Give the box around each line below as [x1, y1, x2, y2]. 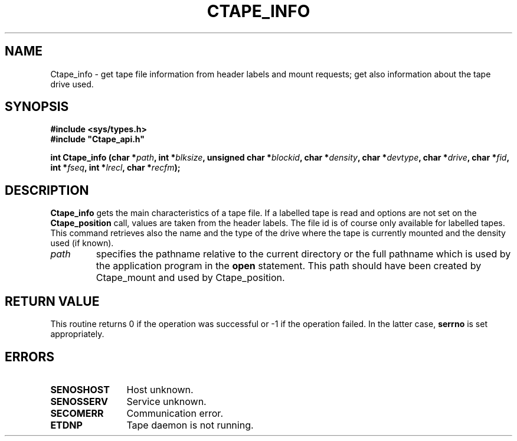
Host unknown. [126, 383, 194, 396]
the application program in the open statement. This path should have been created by [96, 260, 482, 272]
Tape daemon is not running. [126, 419, 254, 431]
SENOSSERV [50, 395, 108, 407]
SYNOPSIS [5, 99, 69, 115]
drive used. [50, 79, 94, 89]
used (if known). [50, 238, 114, 249]
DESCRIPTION [5, 182, 89, 198]
